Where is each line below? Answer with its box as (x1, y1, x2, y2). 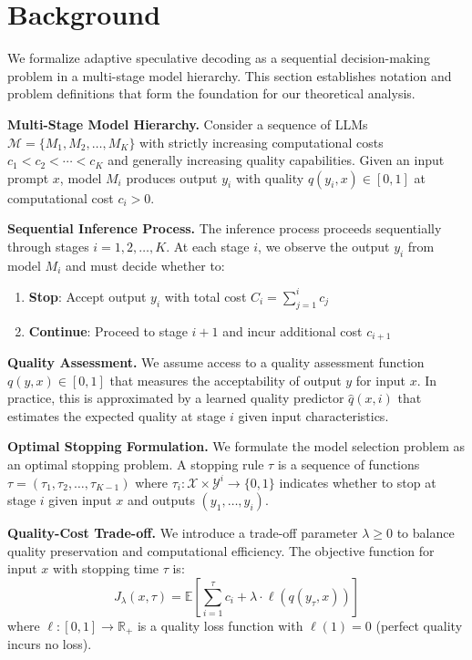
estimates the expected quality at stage (7, 406, 226, 425)
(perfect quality (375, 615, 463, 634)
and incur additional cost (222, 321, 363, 340)
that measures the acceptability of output (109, 370, 342, 389)
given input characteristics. (238, 406, 389, 425)
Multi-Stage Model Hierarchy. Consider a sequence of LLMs (7, 114, 368, 133)
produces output (126, 168, 218, 187)
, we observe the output (258, 236, 390, 255)
